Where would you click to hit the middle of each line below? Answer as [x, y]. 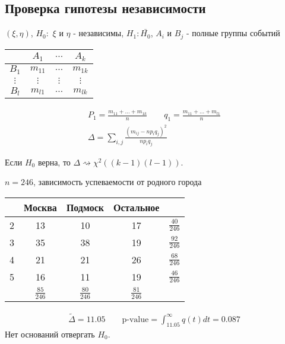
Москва [40, 207]
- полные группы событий [233, 33]
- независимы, [99, 33]
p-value [135, 319]
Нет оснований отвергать [50, 334]
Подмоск [85, 207]
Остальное [136, 207]
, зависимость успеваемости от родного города [118, 182]
